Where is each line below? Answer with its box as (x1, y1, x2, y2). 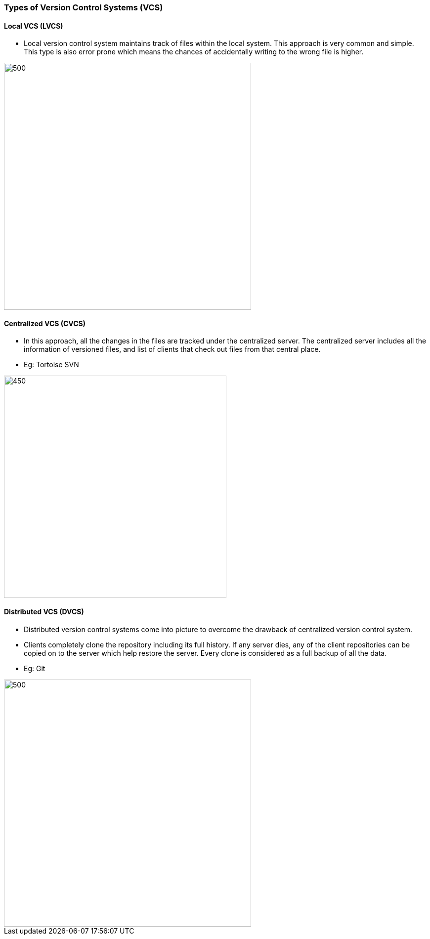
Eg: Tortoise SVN (24, 360, 79, 369)
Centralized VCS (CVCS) (4, 319, 86, 328)
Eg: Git (24, 664, 45, 673)
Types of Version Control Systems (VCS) (4, 2, 163, 12)
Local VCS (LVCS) (4, 21, 63, 30)
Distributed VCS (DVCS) (4, 607, 84, 616)
